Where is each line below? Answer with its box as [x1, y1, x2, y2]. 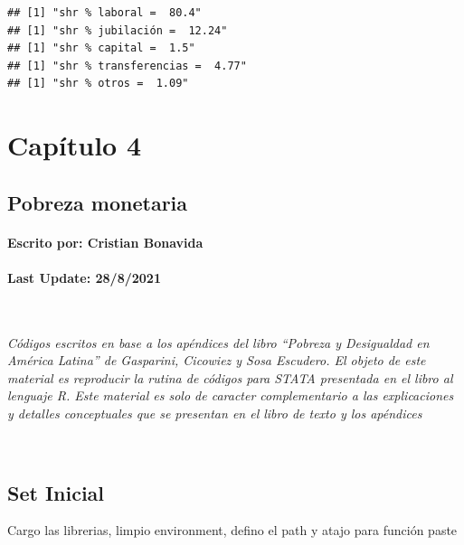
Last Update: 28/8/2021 [7, 268, 161, 287]
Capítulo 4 [7, 127, 142, 164]
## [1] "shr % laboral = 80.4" [7, 6, 202, 19]
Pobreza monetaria [7, 188, 188, 216]
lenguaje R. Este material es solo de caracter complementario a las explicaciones [7, 386, 454, 405]
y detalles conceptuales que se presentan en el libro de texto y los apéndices [7, 404, 422, 423]
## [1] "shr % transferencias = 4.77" [7, 59, 247, 72]
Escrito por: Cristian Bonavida [7, 232, 204, 251]
